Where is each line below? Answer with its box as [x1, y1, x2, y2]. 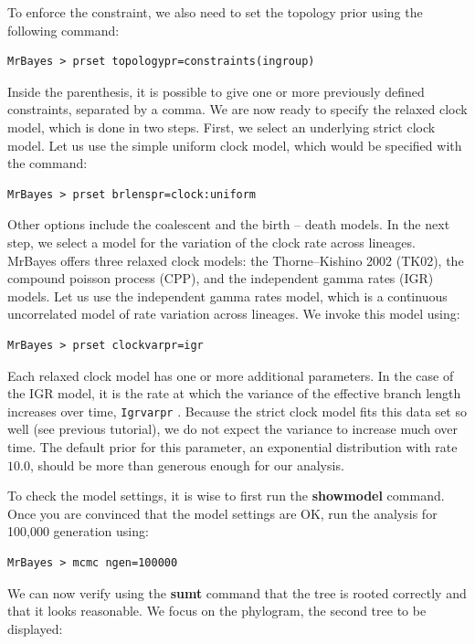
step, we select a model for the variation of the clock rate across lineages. [7, 232, 416, 251]
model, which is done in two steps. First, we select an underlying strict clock [7, 117, 436, 136]
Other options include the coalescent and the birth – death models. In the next [7, 215, 450, 234]
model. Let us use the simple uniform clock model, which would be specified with [7, 135, 462, 154]
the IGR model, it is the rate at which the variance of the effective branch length [7, 384, 461, 403]
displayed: [7, 618, 63, 638]
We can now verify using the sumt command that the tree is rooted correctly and [7, 583, 467, 602]
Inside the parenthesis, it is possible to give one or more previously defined [7, 81, 425, 100]
